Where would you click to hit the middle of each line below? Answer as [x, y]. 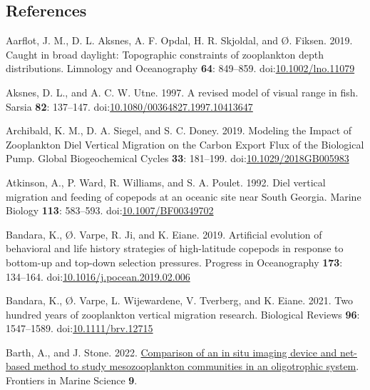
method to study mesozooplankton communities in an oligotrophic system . [196, 366]
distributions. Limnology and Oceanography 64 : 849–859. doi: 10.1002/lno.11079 [180, 68]
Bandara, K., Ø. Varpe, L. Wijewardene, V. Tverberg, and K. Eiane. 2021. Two [179, 300]
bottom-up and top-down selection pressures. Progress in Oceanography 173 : [174, 262]
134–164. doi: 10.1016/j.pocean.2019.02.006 [98, 276]
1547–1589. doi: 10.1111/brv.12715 [79, 328]
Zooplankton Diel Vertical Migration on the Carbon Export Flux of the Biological [185, 144]
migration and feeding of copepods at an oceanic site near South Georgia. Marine [184, 196]
